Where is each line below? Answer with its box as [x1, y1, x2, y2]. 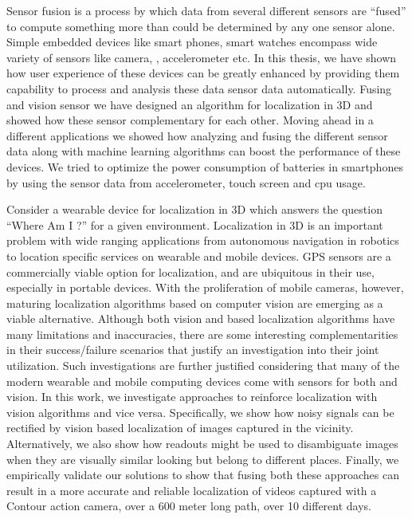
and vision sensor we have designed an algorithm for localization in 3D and [6, 96, 373, 112]
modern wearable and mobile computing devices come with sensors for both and [6, 372, 398, 389]
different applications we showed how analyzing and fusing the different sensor [6, 127, 388, 144]
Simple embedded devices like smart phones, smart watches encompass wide [6, 33, 378, 50]
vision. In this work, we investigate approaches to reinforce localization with [6, 388, 378, 405]
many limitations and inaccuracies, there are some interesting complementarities [6, 325, 398, 342]
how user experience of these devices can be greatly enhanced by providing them [6, 65, 400, 81]
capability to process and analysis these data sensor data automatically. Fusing [6, 80, 392, 96]
